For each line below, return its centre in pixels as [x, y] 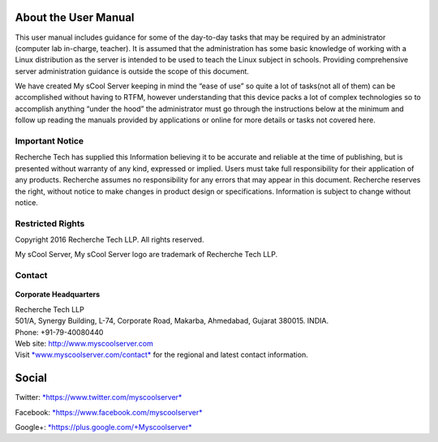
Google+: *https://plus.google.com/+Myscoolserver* [103, 427]
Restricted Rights [50, 223]
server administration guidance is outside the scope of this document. [132, 71]
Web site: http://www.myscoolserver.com [84, 343]
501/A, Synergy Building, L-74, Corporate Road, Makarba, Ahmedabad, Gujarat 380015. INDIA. [172, 321]
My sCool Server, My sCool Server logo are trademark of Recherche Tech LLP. [146, 255]
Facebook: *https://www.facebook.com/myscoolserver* [109, 412]
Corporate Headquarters [58, 294]
